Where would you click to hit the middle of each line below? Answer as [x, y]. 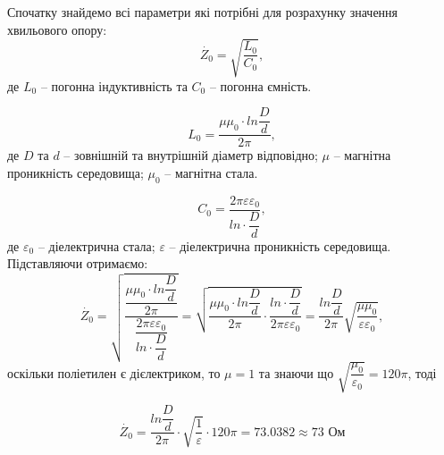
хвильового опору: [57, 29]
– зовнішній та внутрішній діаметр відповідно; [191, 155]
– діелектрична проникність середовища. [280, 245]
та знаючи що [296, 372]
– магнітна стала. [211, 173]
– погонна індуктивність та [114, 85]
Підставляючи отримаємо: [78, 263]
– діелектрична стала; [96, 245]
